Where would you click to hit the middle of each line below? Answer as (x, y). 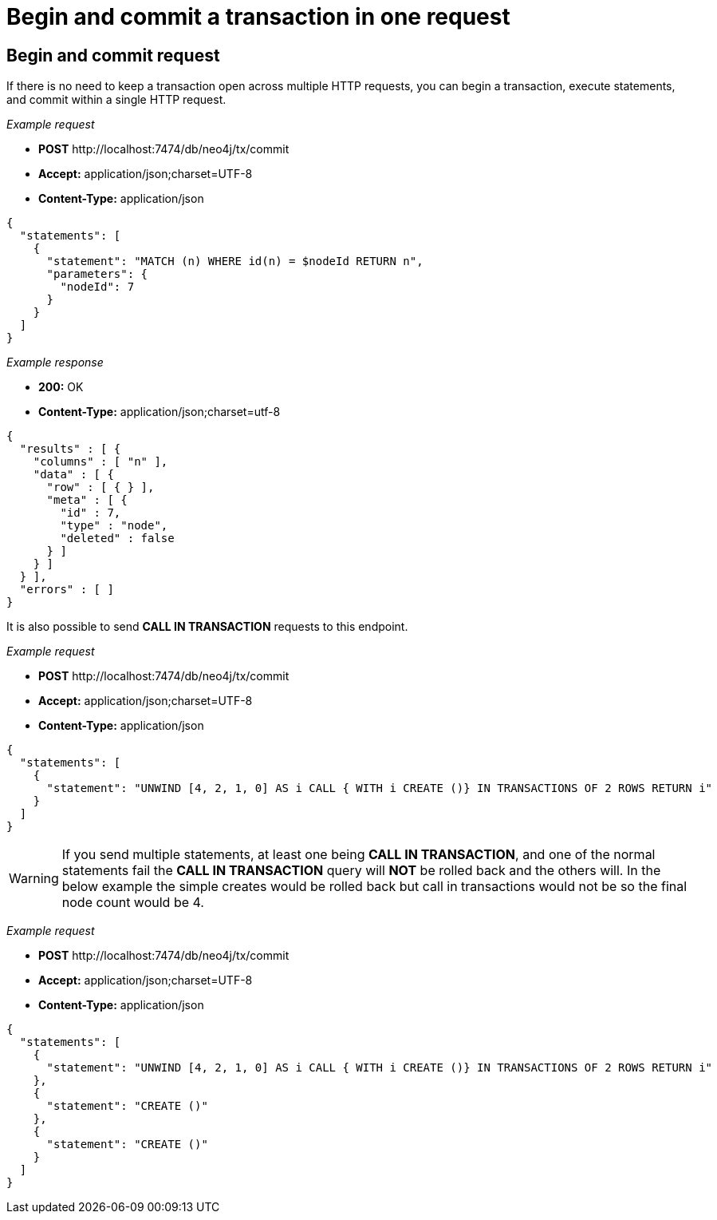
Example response (55, 362)
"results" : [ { (70, 449)
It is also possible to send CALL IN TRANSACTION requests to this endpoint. (207, 627)
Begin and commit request (113, 55)
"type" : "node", (114, 526)
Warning (34, 879)
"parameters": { (97, 274)
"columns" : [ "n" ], (100, 462)
